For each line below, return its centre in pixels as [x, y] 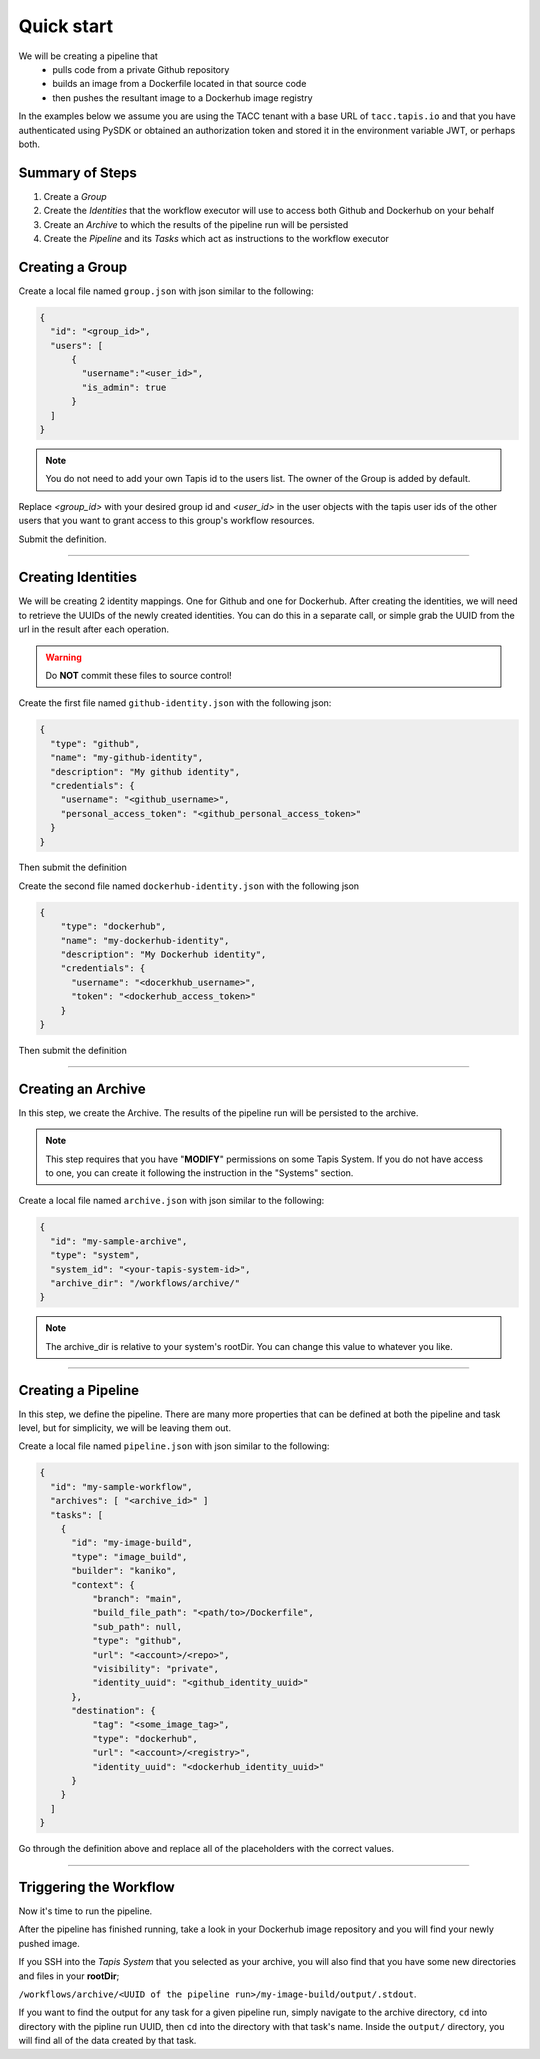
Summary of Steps [77, 172]
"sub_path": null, [137, 1626]
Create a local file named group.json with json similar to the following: [166, 291]
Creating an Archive [82, 1088]
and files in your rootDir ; [69, 1976]
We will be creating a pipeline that [88, 56]
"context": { [103, 1584]
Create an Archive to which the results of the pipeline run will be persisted [196, 224]
